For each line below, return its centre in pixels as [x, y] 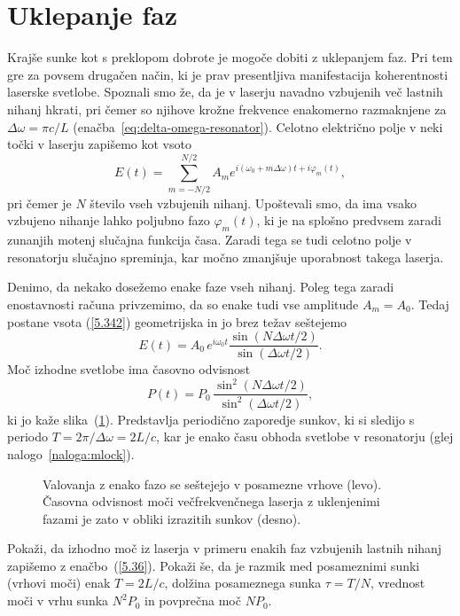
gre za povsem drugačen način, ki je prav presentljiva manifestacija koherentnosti [228, 74]
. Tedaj [430, 304]
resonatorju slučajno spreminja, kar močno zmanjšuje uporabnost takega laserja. [226, 257]
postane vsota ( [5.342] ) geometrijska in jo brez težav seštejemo [177, 321]
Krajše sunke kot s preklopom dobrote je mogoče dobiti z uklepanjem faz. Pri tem [230, 57]
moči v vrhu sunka [58, 600]
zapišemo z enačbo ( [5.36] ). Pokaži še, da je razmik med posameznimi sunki [214, 565]
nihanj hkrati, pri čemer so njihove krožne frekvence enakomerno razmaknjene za [227, 109]
